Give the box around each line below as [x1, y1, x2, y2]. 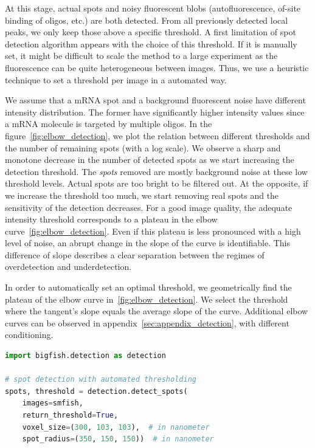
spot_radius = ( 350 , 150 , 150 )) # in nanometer [22, 435, 214, 444]
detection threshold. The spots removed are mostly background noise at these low [5, 165, 308, 177]
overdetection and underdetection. [5, 260, 132, 273]
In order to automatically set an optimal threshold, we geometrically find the [5, 281, 292, 294]
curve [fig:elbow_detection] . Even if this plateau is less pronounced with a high [5, 224, 301, 237]
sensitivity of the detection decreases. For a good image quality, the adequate [5, 201, 292, 213]
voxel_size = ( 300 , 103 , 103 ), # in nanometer [22, 422, 210, 432]
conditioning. [5, 328, 54, 341]
